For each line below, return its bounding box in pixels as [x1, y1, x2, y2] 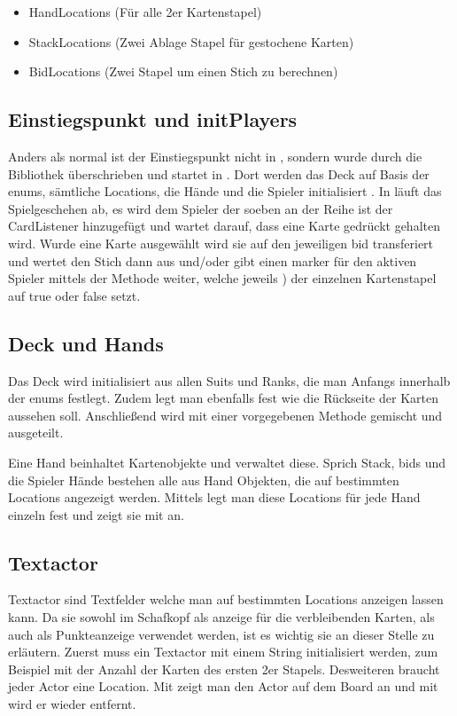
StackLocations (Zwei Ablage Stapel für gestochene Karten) [28, 32, 354, 51]
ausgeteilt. [8, 423, 64, 442]
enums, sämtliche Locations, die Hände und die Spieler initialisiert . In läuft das [8, 182, 442, 201]
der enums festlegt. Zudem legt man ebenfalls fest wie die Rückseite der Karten [8, 389, 438, 407]
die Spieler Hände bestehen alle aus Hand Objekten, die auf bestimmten [8, 470, 399, 489]
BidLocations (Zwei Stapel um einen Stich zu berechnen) [28, 62, 338, 81]
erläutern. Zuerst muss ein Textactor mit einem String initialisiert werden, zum [8, 642, 438, 661]
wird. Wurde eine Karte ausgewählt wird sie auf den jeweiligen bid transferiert [8, 233, 434, 252]
